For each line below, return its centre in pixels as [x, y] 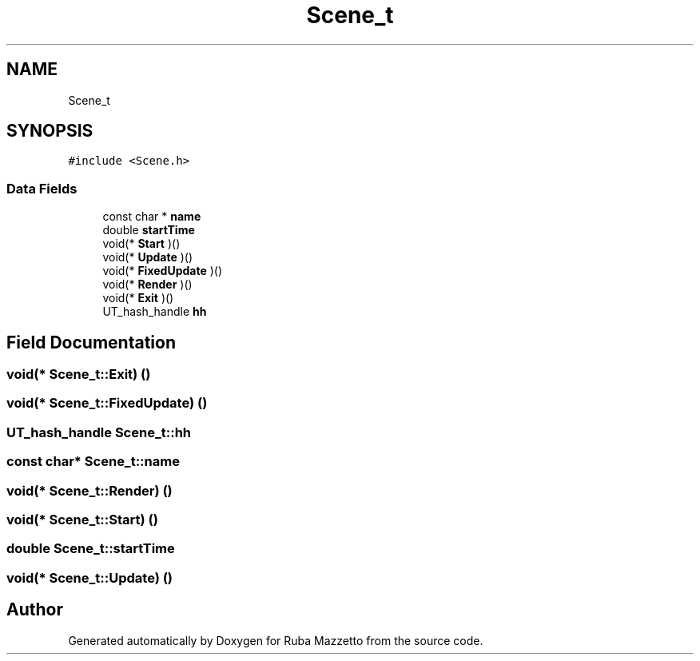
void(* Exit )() [138, 298]
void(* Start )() [141, 244]
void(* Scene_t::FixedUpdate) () [107, 403]
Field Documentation [91, 342]
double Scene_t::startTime [91, 549]
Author [35, 610]
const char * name [152, 217]
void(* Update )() [148, 257]
